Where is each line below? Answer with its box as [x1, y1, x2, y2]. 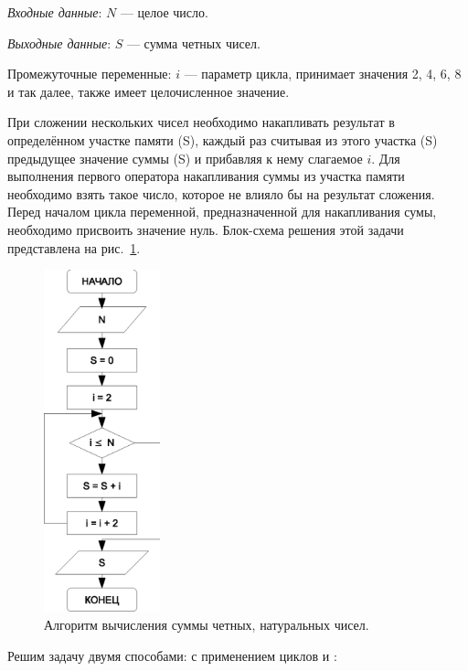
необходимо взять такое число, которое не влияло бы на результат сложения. [7, 184, 435, 203]
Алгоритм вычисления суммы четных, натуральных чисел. [44, 614, 369, 634]
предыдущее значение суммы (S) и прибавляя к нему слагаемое [7, 148, 363, 167]
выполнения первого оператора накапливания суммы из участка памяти [7, 166, 405, 186]
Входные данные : [7, 3, 102, 21]
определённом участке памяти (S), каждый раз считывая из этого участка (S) [7, 130, 438, 149]
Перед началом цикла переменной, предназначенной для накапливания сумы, [7, 202, 437, 221]
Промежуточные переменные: [7, 64, 172, 83]
